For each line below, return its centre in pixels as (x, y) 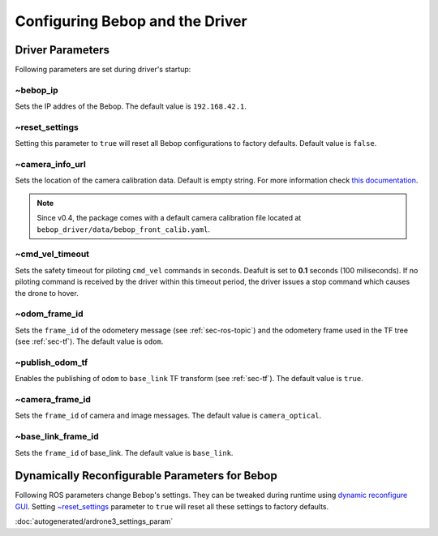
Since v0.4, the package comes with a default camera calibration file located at (169, 218)
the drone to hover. (47, 293)
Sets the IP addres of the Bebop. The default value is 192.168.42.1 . (131, 106)
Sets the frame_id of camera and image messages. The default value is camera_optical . (168, 416)
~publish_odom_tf (52, 362)
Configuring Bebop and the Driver (131, 21)
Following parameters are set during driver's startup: (103, 70)
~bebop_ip (36, 90)
